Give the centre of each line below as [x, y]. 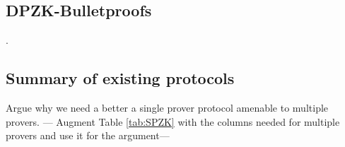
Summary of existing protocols [120, 78]
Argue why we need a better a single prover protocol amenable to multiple [167, 107]
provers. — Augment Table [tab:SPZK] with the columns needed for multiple [173, 121]
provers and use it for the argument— [88, 135]
